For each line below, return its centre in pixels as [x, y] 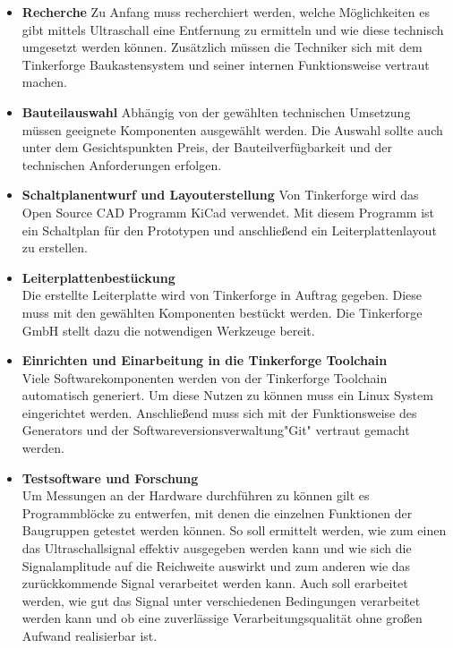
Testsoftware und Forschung [110, 477]
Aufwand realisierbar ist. [90, 635]
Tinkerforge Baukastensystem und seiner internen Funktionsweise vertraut [226, 64]
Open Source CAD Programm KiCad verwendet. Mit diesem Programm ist [228, 212]
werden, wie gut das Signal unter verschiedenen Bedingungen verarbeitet [221, 600]
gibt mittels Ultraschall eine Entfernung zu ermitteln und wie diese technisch [233, 29]
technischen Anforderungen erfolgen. [122, 164]
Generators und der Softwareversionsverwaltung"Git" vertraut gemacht [216, 430]
